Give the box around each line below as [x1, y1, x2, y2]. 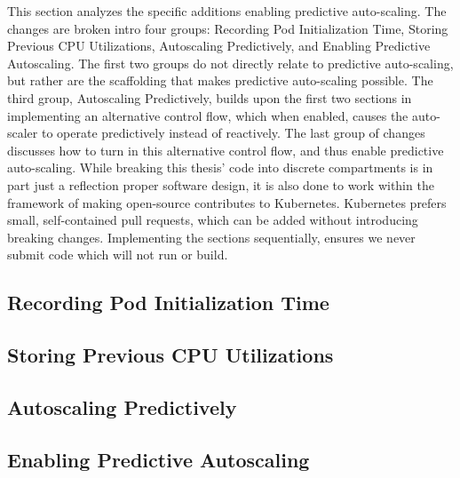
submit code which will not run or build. [7, 245, 228, 264]
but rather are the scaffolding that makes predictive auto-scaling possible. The [7, 71, 433, 90]
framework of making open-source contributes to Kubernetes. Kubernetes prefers [7, 193, 447, 211]
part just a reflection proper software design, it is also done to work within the [7, 175, 434, 194]
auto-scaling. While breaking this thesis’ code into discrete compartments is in [7, 158, 433, 177]
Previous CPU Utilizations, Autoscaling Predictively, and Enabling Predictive [7, 36, 431, 55]
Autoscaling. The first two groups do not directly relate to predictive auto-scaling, [7, 53, 454, 72]
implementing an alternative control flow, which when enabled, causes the [7, 106, 408, 124]
